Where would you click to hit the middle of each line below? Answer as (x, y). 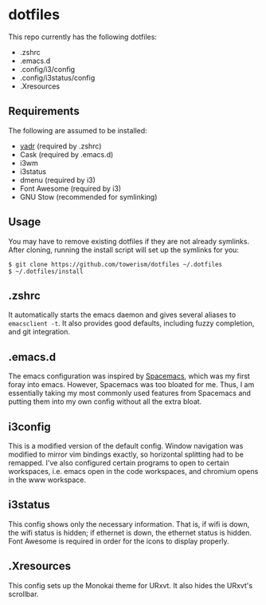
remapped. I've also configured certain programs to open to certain (119, 463)
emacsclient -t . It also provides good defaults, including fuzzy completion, (131, 323)
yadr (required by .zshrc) (61, 146)
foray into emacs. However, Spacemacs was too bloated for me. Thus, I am (131, 385)
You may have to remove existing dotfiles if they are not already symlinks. (129, 241)
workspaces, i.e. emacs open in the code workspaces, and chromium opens (133, 471)
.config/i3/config (47, 69)
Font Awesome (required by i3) (70, 188)
